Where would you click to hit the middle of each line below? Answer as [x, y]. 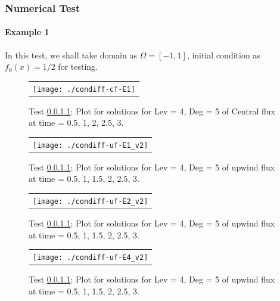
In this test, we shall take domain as [71, 55]
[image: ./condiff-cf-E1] [84, 89]
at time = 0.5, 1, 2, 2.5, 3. [76, 122]
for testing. [78, 66]
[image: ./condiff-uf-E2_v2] [91, 201]
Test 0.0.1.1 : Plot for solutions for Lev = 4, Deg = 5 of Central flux [152, 111]
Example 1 [27, 32]
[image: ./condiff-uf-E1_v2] [91, 145]
